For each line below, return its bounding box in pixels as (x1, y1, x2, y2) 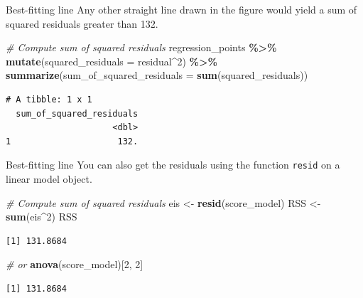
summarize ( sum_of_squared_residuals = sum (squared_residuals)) (6, 68, 308, 83)
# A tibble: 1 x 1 (6, 94, 92, 105)
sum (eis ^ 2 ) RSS (6, 209, 77, 224)
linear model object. (6, 171, 92, 186)
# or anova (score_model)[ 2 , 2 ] (6, 257, 143, 272)
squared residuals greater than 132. (6, 16, 158, 31)
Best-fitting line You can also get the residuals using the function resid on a (6, 157, 340, 172)
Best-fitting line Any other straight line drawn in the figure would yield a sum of (6, 2, 357, 16)
